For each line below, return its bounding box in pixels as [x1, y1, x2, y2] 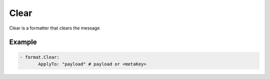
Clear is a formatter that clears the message [9, 25, 100, 31]
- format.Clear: [19, 54, 60, 60]
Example [9, 38, 37, 46]
